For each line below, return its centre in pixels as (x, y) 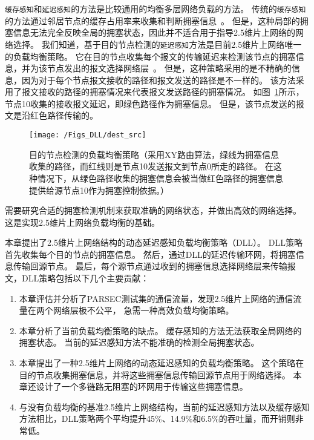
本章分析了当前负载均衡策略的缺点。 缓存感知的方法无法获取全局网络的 (160, 330)
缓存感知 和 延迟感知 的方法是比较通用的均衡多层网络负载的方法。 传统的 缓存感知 (155, 8)
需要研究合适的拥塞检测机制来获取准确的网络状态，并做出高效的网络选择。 (153, 210)
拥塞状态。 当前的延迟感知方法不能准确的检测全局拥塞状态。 (139, 342)
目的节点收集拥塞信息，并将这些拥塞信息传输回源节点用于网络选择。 (155, 374)
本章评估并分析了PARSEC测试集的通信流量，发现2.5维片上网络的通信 (156, 298)
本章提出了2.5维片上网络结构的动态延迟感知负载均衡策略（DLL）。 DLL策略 (154, 242)
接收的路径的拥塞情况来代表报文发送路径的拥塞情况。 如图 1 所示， (171, 92)
